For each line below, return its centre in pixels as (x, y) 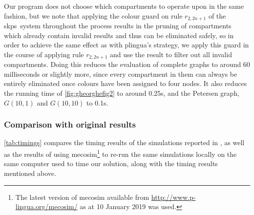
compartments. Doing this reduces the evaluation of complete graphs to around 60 (127, 64)
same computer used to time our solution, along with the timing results (111, 163)
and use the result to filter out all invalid (171, 54)
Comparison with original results (70, 124)
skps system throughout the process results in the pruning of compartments (118, 26)
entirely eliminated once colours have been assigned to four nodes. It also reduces (126, 83)
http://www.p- (173, 197)
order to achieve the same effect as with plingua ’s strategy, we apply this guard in (127, 45)
